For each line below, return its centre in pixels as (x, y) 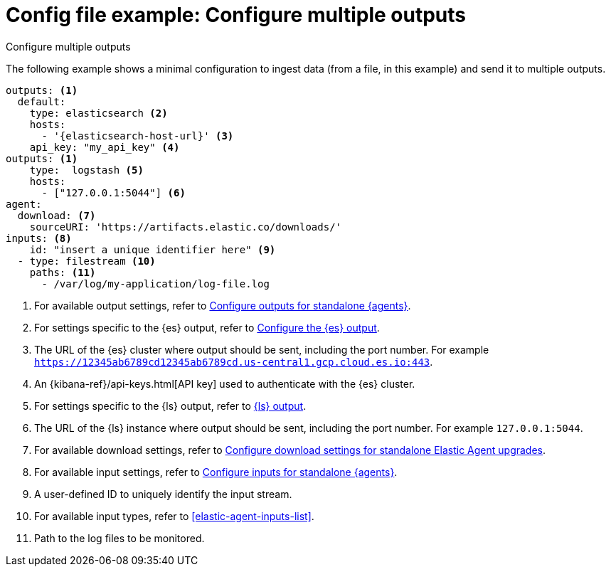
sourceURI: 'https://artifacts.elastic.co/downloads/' (186, 227)
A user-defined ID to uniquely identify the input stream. (163, 494)
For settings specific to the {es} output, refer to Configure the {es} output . (207, 327)
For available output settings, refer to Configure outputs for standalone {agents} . (223, 305)
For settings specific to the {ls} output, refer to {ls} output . (170, 406)
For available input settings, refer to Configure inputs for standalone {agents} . (216, 472)
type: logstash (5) (86, 170)
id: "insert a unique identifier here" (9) (153, 249)
